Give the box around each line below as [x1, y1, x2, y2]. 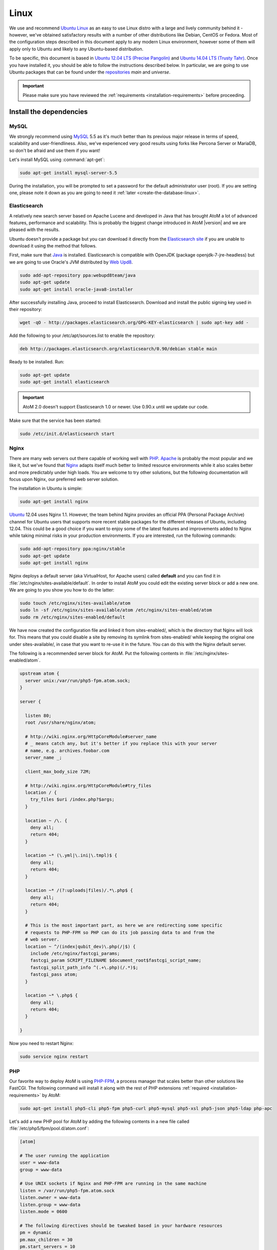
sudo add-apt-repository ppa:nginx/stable [19, 546, 125, 552]
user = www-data [19, 1160, 60, 1165]
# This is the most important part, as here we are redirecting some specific [25, 922, 223, 928]
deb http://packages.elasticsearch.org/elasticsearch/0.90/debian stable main [19, 345, 217, 351]
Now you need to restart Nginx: [9, 1040, 74, 1046]
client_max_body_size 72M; [25, 768, 91, 774]
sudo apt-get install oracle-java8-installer [19, 286, 133, 292]
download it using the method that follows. [9, 243, 97, 249]
